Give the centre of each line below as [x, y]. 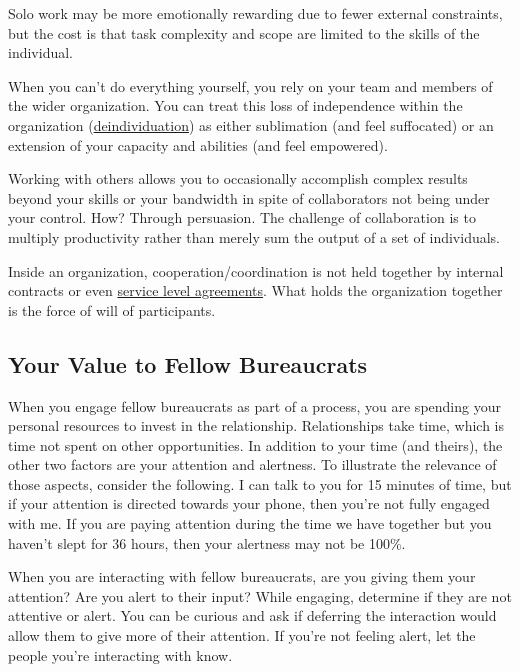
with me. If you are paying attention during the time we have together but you [250, 523]
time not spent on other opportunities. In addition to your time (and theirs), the [255, 444]
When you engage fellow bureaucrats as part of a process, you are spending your [254, 405]
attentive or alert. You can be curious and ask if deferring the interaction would [252, 615]
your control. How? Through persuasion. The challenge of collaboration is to [242, 217]
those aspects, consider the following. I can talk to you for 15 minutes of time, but [260, 483]
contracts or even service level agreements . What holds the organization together [255, 290]
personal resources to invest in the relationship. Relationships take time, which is [256, 425]
